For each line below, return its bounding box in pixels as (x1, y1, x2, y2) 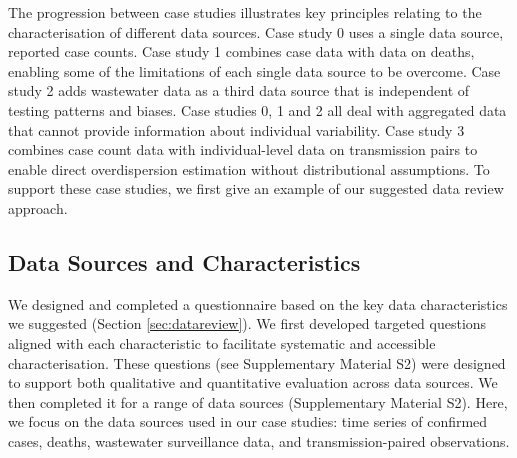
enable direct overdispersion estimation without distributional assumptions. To (8, 158, 490, 179)
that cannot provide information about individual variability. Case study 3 (8, 119, 465, 140)
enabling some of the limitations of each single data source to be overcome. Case (8, 60, 501, 81)
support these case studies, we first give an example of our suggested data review (8, 178, 504, 199)
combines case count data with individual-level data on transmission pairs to (8, 139, 478, 160)
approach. (8, 197, 68, 218)
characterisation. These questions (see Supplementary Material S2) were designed (8, 352, 506, 373)
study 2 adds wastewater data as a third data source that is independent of (8, 80, 470, 101)
